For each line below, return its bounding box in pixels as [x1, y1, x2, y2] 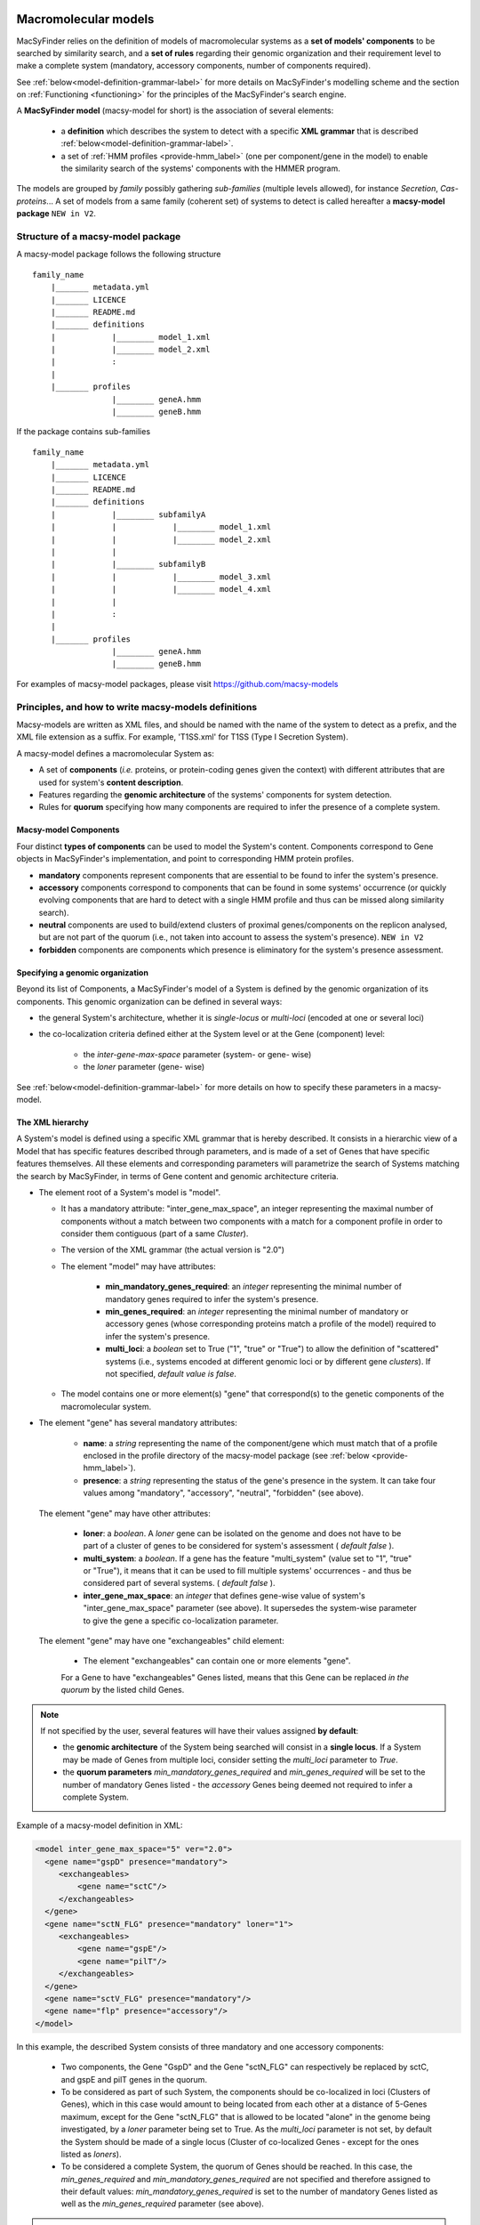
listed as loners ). [60, 2148, 122, 2159]
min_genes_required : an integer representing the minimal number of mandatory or [105, 1307, 409, 1317]
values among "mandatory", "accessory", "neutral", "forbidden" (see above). [83, 1487, 364, 1499]
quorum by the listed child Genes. [60, 1685, 185, 1695]
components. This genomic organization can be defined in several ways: [16, 996, 283, 1007]
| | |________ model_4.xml [50, 584, 271, 595]
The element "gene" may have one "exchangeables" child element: [38, 1636, 284, 1646]
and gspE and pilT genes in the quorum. [60, 2074, 208, 2084]
